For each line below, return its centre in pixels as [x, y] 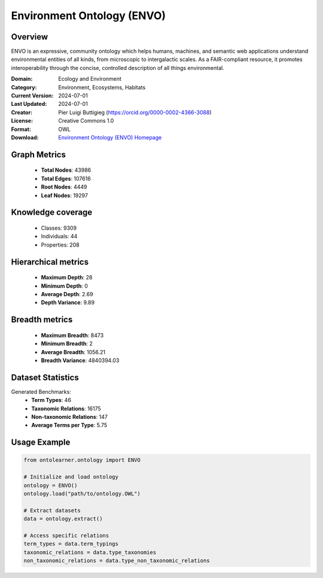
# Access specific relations [66, 535]
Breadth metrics [42, 320]
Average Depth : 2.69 [67, 294]
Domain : [22, 79]
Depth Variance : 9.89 [68, 303]
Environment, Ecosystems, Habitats [102, 87]
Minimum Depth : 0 [64, 286]
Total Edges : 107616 [66, 178]
